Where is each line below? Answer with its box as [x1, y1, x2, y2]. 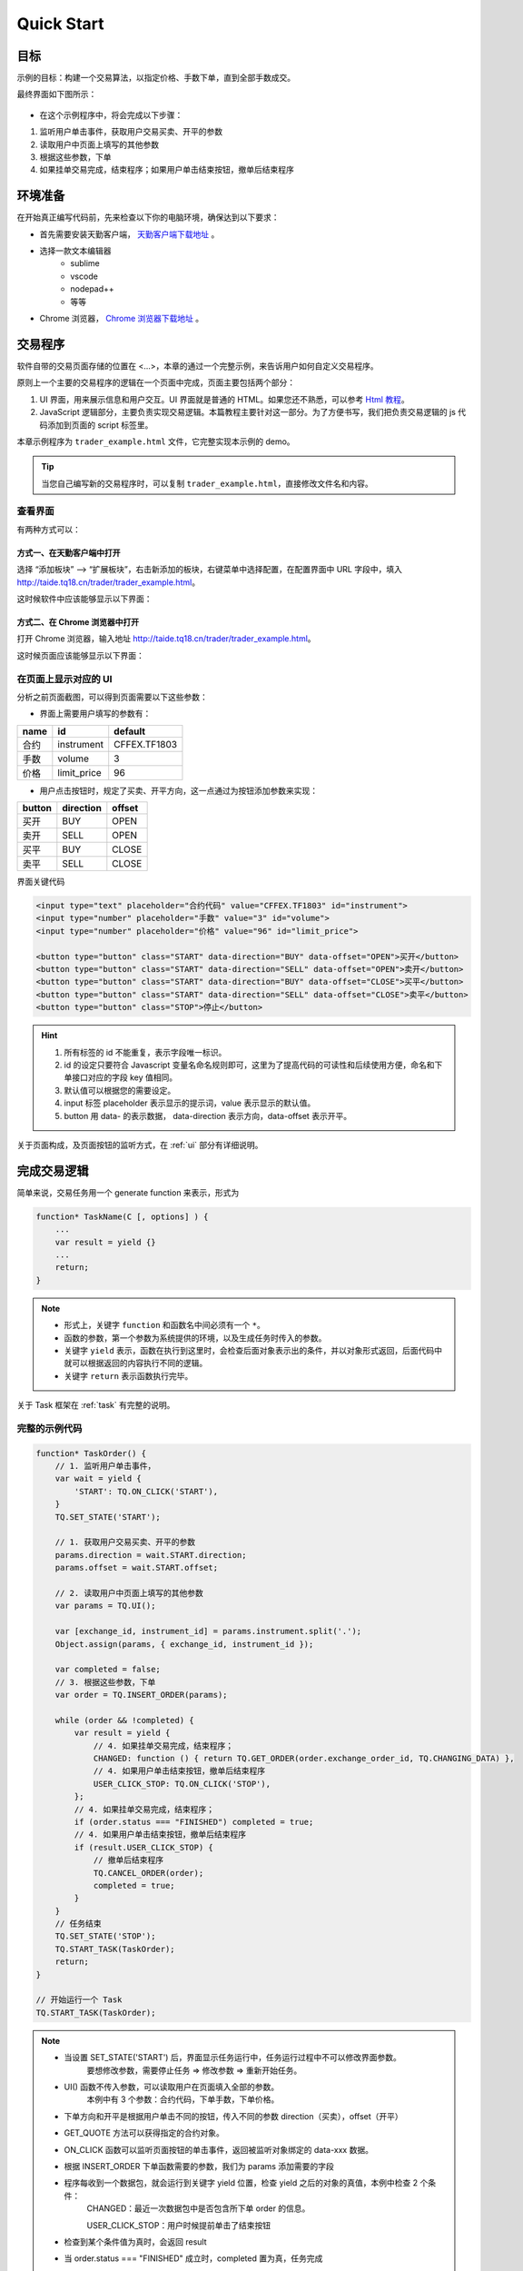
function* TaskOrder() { [35, 1448, 147, 1458]
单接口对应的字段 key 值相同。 [64, 1072, 178, 1083]
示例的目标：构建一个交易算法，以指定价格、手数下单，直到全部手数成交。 [16, 73, 295, 84]
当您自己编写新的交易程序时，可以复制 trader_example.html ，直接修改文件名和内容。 [41, 478, 374, 489]
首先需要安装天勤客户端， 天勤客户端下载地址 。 [39, 228, 220, 240]
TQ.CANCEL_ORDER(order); [93, 1868, 204, 1878]
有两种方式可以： [16, 523, 81, 535]
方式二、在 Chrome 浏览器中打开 [16, 617, 140, 627]
